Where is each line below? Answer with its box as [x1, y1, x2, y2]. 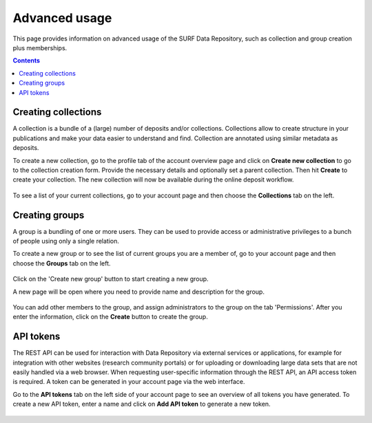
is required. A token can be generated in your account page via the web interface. [12, 378, 245, 386]
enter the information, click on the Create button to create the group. [12, 313, 208, 321]
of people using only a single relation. [12, 237, 120, 246]
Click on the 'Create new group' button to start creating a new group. [12, 275, 209, 283]
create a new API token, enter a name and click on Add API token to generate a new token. [12, 400, 271, 409]
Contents [12, 56, 41, 65]
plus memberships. [12, 43, 68, 52]
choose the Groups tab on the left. [12, 259, 111, 268]
